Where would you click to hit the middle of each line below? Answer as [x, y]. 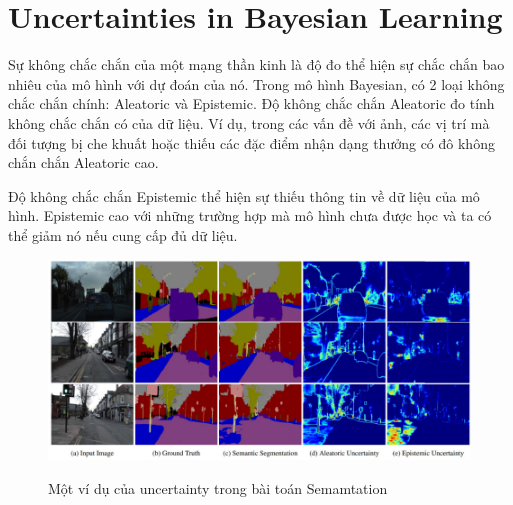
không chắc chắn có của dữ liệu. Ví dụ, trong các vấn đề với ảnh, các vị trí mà [249, 122]
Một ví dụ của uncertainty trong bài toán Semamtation [218, 487]
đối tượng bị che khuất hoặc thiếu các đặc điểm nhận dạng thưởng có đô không [251, 142]
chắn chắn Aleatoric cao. [83, 162]
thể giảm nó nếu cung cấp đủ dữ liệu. [123, 234]
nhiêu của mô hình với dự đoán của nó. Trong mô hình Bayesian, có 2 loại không [256, 83]
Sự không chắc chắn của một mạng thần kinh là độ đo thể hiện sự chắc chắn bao [256, 64]
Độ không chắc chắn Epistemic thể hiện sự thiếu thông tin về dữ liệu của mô [244, 195]
